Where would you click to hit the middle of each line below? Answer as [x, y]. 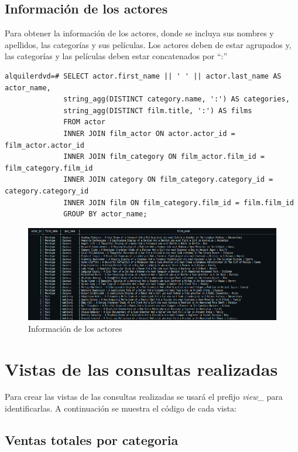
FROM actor [84, 122]
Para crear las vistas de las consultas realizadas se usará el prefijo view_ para [144, 397]
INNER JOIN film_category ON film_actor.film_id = [164, 157]
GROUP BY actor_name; [105, 214]
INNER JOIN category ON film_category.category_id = [168, 180]
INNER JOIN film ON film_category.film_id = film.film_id [179, 203]
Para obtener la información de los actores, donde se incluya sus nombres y [139, 33]
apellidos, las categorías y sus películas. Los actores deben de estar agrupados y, [148, 44]
